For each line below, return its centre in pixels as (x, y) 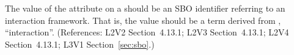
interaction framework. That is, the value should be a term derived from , (143, 20)
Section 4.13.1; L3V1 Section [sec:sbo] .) (80, 44)
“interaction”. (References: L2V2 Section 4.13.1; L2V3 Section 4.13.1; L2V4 (147, 32)
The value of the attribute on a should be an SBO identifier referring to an (145, 8)
